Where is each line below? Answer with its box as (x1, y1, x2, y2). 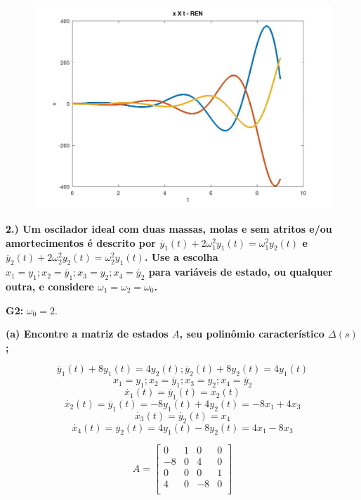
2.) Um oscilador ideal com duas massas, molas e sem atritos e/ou (6, 222, 332, 236)
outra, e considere (6, 279, 94, 293)
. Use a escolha (144, 250, 218, 264)
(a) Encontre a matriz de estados (6, 326, 169, 341)
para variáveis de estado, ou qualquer (148, 264, 333, 279)
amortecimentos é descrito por (6, 235, 156, 250)
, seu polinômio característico (179, 326, 324, 341)
